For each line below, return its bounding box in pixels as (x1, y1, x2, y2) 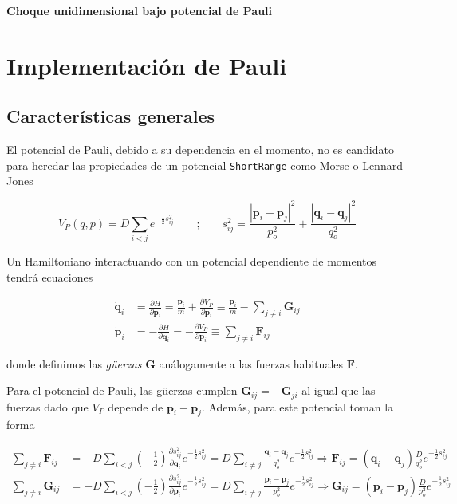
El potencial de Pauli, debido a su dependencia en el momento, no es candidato (6, 141, 394, 158)
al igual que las (301, 382, 376, 399)
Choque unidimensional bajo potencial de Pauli (6, 2, 273, 18)
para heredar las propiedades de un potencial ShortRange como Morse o (6, 156, 359, 173)
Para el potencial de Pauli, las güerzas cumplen (6, 382, 238, 399)
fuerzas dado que (6, 398, 89, 415)
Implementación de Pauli (6, 49, 287, 81)
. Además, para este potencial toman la (201, 398, 394, 415)
